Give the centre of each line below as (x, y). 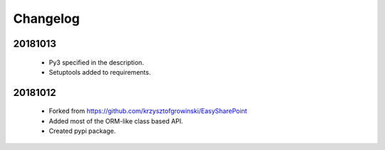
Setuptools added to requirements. (100, 72)
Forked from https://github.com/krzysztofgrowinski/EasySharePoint (148, 111)
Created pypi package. (82, 131)
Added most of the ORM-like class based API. (116, 121)
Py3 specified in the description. (96, 62)
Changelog (46, 18)
